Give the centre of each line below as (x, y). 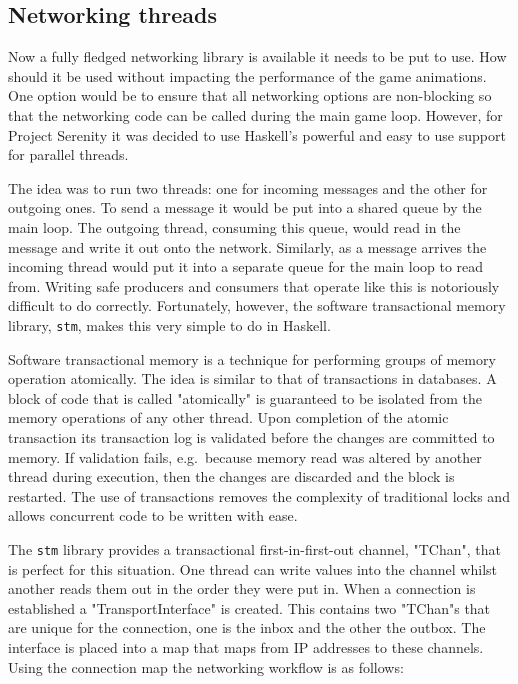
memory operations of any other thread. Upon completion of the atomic (228, 417)
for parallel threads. (68, 154)
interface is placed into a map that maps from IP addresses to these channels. (246, 646)
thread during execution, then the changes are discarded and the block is (231, 476)
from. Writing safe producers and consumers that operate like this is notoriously (254, 285)
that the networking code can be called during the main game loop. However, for (255, 114)
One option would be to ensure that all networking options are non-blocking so (250, 95)
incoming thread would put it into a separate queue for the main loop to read (246, 266)
